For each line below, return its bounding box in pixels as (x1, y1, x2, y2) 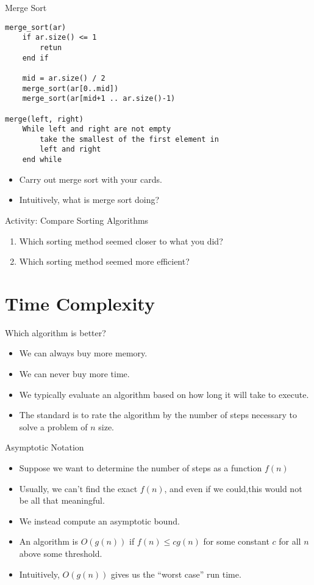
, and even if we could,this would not (164, 482, 302, 495)
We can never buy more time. (19, 367, 130, 380)
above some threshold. (19, 547, 102, 559)
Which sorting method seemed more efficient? (19, 255, 190, 268)
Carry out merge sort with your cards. (19, 172, 162, 185)
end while (22, 155, 62, 164)
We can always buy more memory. (19, 347, 148, 359)
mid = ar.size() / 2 (22, 73, 105, 83)
